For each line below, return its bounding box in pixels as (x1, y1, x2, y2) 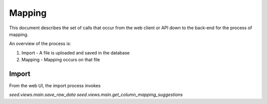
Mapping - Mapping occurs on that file (21, 57, 100, 63)
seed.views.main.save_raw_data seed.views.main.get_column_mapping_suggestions (9, 92, 183, 98)
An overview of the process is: (9, 41, 71, 47)
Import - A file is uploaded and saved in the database (21, 50, 130, 55)
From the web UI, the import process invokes (9, 83, 101, 89)
